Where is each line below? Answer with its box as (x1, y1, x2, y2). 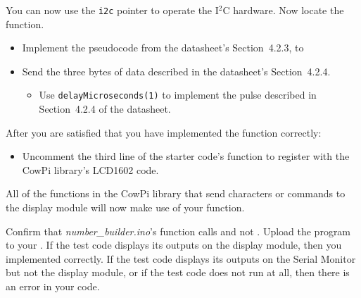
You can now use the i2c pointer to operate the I (6, 3, 219, 17)
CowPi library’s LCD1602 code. (22, 162, 159, 177)
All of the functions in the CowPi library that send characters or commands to (6, 186, 346, 201)
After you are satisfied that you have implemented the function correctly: (6, 125, 322, 139)
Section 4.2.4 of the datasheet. (39, 101, 171, 116)
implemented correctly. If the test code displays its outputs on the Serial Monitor (6, 251, 356, 266)
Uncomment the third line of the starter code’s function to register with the (22, 149, 350, 163)
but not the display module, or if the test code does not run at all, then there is (6, 265, 350, 280)
